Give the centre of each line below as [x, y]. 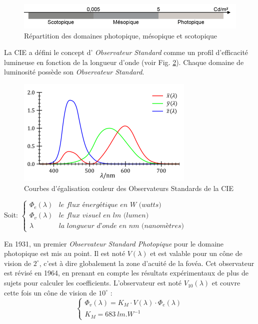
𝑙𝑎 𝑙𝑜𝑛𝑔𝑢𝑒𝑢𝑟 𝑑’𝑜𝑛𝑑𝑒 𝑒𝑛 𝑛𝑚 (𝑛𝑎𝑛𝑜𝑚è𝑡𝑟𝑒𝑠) [121, 226]
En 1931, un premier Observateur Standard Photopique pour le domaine [114, 243]
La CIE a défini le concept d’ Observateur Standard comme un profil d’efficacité [126, 52]
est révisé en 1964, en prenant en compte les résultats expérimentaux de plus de [126, 273]
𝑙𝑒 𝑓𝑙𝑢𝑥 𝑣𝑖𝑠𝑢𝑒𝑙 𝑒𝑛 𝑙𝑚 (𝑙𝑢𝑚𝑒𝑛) [104, 216]
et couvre [226, 283]
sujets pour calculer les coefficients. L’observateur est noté [93, 283]
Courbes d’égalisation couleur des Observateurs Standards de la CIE [129, 188]
